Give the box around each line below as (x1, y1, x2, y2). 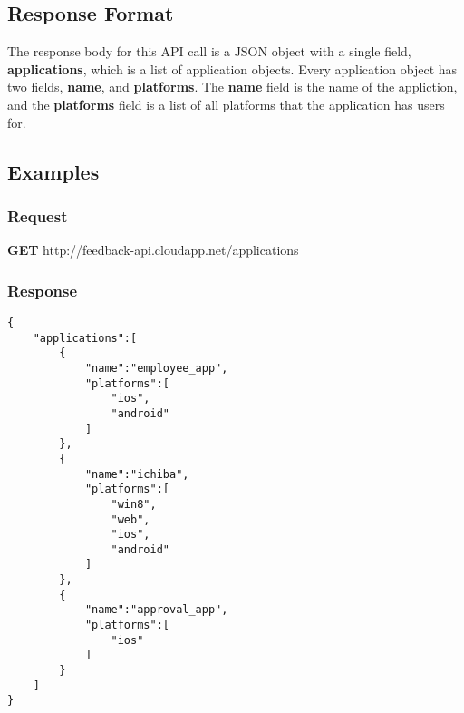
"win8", (111, 497, 157, 511)
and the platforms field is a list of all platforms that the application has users (7, 94, 445, 113)
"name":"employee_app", (84, 361, 228, 375)
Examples (7, 157, 100, 185)
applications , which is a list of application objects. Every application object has (7, 59, 458, 78)
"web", (111, 513, 150, 526)
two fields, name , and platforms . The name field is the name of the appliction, (7, 77, 458, 96)
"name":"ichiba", (84, 467, 189, 481)
